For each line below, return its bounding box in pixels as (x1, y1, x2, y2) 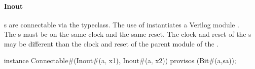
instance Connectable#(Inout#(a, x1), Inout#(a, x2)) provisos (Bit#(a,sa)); (4, 55, 236, 65)
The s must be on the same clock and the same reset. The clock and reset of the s (4, 29, 251, 39)
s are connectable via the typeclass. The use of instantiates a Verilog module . (4, 19, 239, 29)
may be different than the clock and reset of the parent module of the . (4, 38, 219, 48)
